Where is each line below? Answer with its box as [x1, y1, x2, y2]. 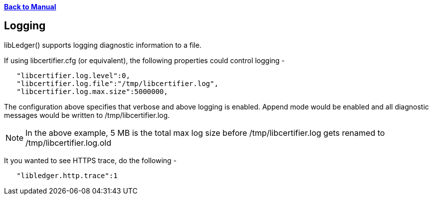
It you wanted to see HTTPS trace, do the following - [4, 156, 177, 165]
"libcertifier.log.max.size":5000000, [16, 87, 168, 96]
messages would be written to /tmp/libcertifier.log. [4, 110, 170, 119]
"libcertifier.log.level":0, [16, 71, 130, 80]
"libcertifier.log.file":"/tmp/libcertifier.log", [16, 79, 218, 88]
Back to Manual [4, 2, 56, 11]
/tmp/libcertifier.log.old [25, 137, 111, 148]
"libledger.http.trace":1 [16, 171, 118, 180]
